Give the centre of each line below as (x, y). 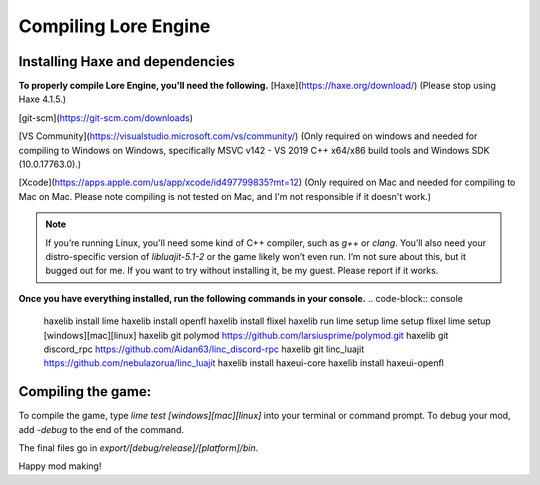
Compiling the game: (85, 391)
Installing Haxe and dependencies (126, 61)
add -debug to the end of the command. (101, 429)
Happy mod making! (60, 466)
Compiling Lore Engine (114, 26)
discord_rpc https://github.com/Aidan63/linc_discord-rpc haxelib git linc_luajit (204, 349)
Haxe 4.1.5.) (42, 99)
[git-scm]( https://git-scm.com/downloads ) (106, 117)
